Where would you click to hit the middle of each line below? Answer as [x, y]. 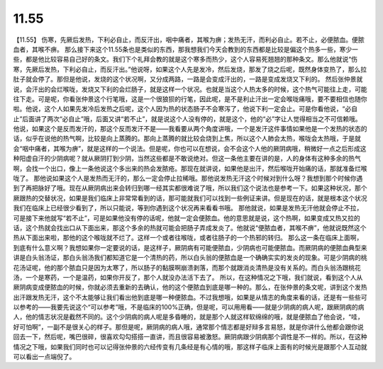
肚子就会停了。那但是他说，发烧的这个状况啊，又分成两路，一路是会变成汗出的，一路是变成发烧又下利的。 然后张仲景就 [188, 79]
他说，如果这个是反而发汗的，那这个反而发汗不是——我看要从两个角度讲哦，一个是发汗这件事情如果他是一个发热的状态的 [190, 129]
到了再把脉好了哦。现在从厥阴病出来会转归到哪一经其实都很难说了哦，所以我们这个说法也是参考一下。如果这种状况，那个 [190, 188]
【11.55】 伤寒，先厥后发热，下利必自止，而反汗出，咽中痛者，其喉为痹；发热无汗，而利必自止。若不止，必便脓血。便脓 [189, 40]
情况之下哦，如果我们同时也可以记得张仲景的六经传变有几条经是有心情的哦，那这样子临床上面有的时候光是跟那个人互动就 [190, 346]
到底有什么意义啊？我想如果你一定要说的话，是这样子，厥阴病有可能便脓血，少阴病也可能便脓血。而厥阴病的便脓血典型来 [190, 247]
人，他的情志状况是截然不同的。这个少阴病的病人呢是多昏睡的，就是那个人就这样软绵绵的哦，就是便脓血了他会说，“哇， [189, 317]
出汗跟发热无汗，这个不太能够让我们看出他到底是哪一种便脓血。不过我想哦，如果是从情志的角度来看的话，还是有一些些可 [190, 297]
